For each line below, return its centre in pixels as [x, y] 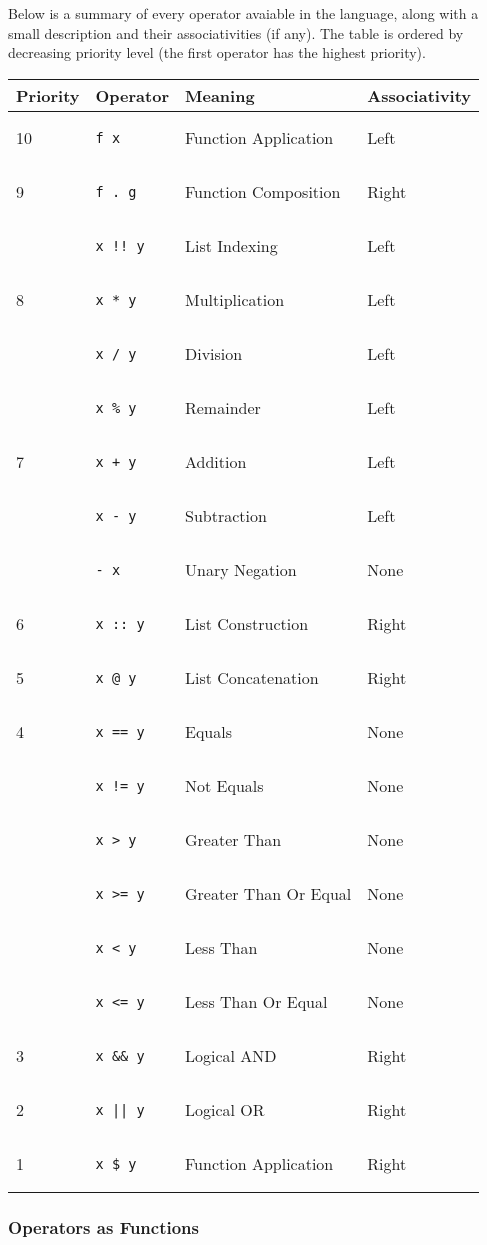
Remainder [222, 408]
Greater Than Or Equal [268, 894]
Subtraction [225, 516]
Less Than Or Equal [256, 1002]
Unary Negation [240, 570]
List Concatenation [251, 678]
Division [213, 354]
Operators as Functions [103, 1226]
